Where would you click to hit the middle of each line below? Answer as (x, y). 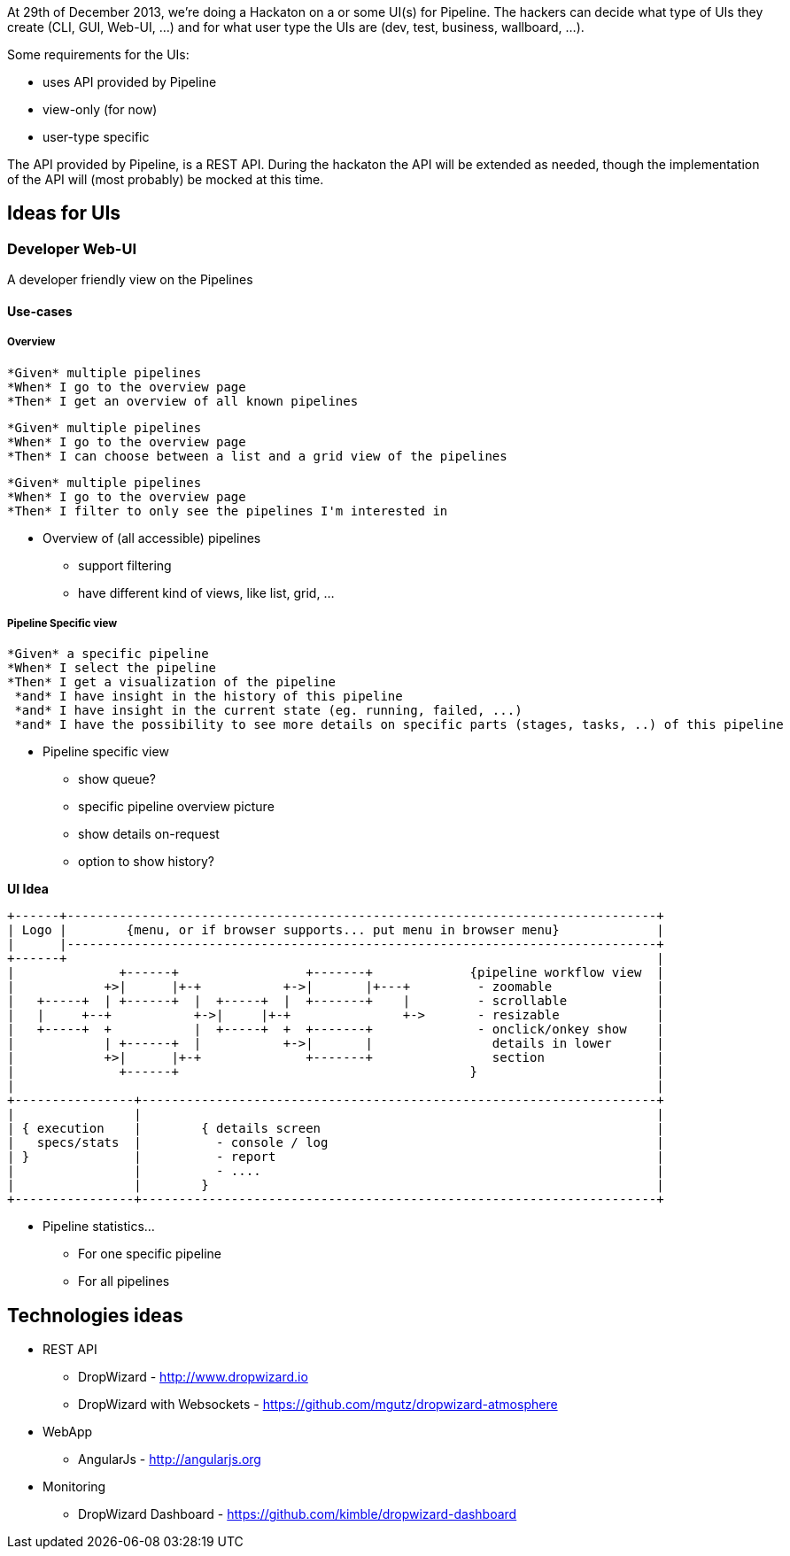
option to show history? (146, 862)
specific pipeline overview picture (176, 807)
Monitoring (74, 1487)
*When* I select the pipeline (112, 668)
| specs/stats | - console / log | (336, 1143)
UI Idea (28, 889)
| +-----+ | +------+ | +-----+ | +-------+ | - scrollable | (336, 1001)
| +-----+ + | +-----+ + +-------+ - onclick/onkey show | (336, 1030)
